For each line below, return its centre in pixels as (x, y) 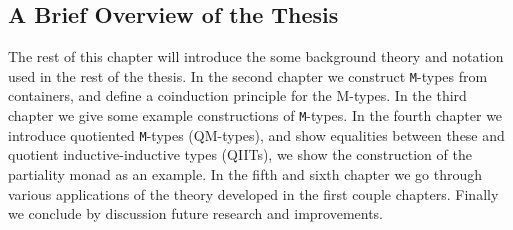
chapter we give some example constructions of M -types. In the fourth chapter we (255, 115)
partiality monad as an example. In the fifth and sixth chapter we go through (245, 173)
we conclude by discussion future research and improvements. (196, 213)
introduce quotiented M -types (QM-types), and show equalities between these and (256, 134)
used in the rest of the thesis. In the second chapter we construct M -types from (248, 75)
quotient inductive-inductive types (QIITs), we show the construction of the (240, 154)
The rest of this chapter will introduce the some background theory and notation (256, 56)
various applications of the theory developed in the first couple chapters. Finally (253, 193)
